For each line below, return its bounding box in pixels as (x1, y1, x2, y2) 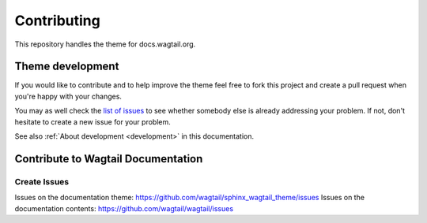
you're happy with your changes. (14, 91, 123, 101)
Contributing (14, 12, 100, 29)
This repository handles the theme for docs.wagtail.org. (14, 39, 196, 49)
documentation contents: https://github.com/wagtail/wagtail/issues (14, 203, 233, 213)
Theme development (14, 60, 119, 73)
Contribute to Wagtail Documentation (14, 152, 203, 165)
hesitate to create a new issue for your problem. (14, 117, 171, 126)
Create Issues (14, 176, 70, 187)
